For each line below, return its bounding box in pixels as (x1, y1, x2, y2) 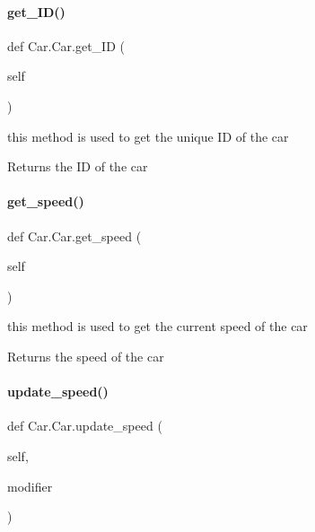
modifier (7, 476, 53, 495)
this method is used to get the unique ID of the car (7, 126, 289, 145)
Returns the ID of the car (7, 157, 148, 176)
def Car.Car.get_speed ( (7, 226, 142, 245)
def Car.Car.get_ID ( (7, 36, 125, 55)
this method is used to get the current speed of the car (7, 317, 308, 336)
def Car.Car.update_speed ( (7, 416, 162, 435)
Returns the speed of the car (7, 346, 164, 365)
